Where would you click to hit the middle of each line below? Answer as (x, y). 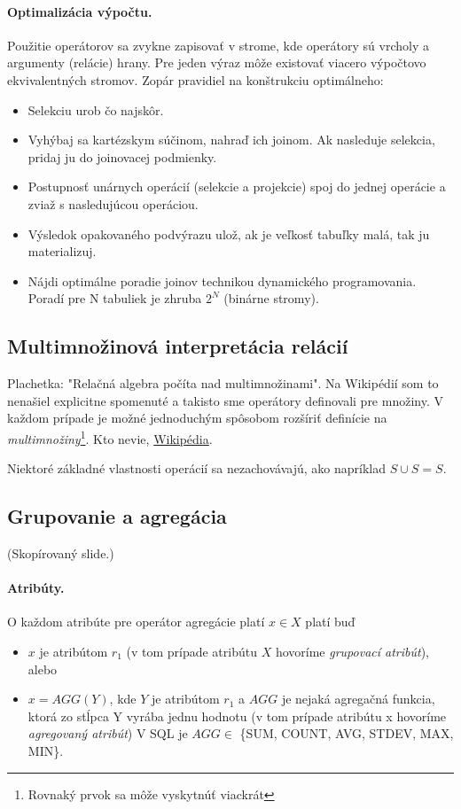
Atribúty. (36, 588)
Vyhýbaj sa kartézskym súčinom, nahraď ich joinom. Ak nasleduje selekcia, (231, 140)
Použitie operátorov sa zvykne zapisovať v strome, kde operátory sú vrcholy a (218, 45)
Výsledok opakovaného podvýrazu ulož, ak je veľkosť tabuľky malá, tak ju (229, 233)
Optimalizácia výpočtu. (80, 11)
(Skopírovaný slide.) (61, 552)
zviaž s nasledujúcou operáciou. (113, 203)
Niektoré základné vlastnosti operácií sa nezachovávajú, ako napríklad (196, 468)
